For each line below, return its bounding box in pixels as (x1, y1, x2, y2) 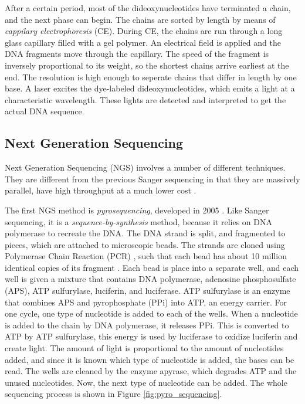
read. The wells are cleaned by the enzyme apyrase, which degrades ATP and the (5, 365, 297, 377)
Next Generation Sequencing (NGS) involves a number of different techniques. (5, 161, 286, 174)
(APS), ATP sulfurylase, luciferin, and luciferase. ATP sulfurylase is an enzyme (5, 284, 290, 297)
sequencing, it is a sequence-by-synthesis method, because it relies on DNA (5, 215, 272, 228)
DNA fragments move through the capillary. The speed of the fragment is (5, 47, 269, 60)
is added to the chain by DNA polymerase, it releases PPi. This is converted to (5, 318, 289, 331)
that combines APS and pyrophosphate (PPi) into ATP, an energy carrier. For (5, 296, 287, 308)
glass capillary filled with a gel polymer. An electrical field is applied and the (5, 36, 281, 48)
